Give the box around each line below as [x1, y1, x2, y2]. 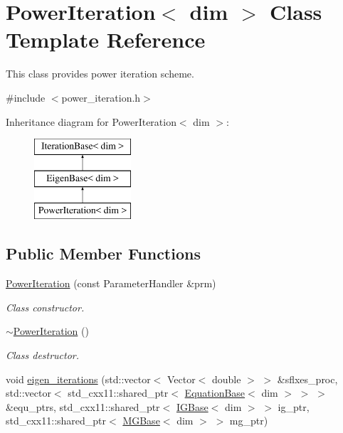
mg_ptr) [229, 413, 268, 428]
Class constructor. [6, 299, 85, 314]
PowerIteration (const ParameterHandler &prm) [6, 276, 216, 291]
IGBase [176, 399, 209, 414]
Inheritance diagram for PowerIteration [6, 114, 176, 129]
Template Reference [6, 25, 206, 54]
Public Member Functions [6, 242, 201, 264]
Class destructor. [6, 348, 80, 363]
